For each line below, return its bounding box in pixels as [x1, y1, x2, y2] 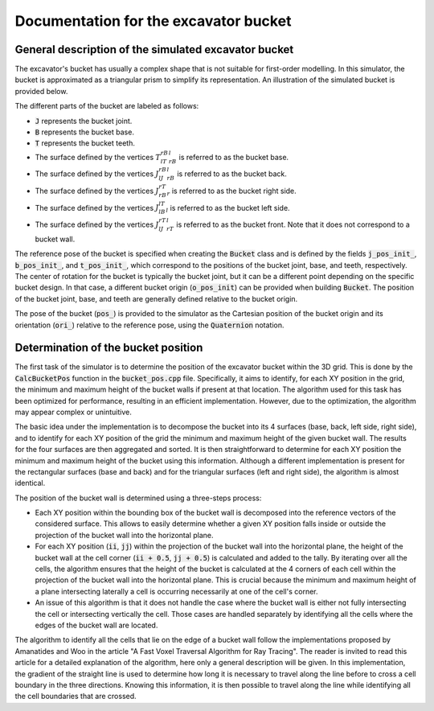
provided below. [14, 86, 68, 96]
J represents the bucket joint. [35, 116, 133, 125]
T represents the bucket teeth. [35, 138, 136, 148]
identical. [14, 479, 46, 488]
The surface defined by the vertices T [35, 152, 161, 162]
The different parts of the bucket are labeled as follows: [14, 101, 199, 111]
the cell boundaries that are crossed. [14, 692, 137, 701]
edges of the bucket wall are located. [35, 620, 158, 630]
